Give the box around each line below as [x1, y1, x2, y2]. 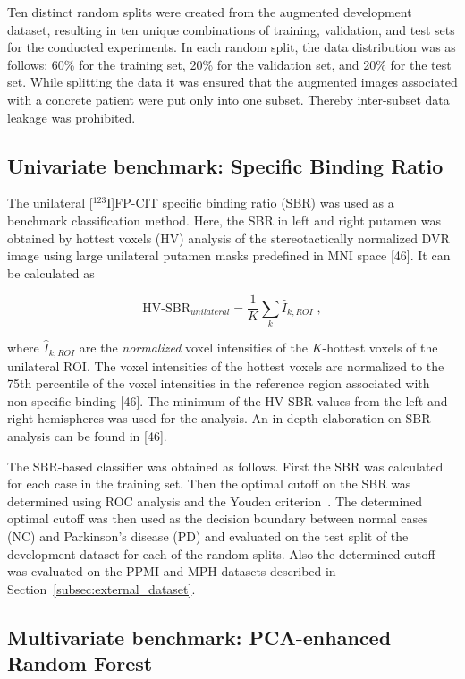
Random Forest [7, 649, 153, 677]
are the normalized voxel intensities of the [79, 338, 309, 357]
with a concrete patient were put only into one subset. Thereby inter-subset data [7, 89, 450, 108]
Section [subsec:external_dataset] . [7, 579, 196, 598]
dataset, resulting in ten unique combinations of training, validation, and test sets [7, 20, 455, 38]
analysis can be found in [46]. [7, 426, 167, 445]
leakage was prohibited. [7, 107, 136, 126]
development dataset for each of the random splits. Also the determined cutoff [7, 544, 435, 563]
